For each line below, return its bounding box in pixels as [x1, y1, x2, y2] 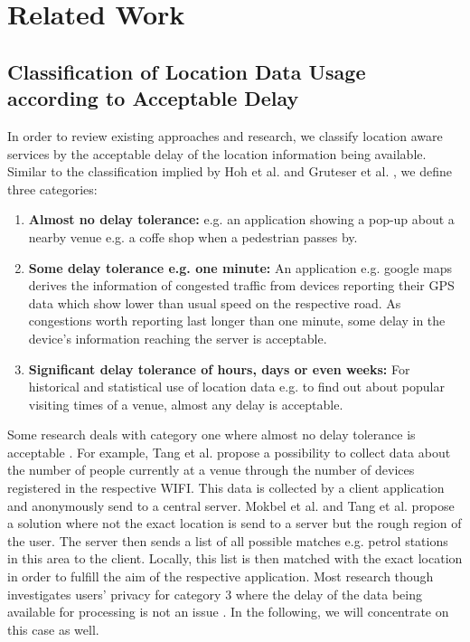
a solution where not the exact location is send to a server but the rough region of [7, 514, 462, 533]
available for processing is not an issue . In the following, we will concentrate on [7, 602, 449, 621]
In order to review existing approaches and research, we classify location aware [7, 126, 443, 145]
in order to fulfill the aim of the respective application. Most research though [7, 567, 434, 586]
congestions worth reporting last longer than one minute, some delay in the [28, 311, 446, 330]
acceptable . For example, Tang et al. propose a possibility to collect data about [7, 442, 451, 461]
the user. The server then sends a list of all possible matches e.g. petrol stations [7, 531, 448, 550]
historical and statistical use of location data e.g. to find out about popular [28, 377, 445, 396]
